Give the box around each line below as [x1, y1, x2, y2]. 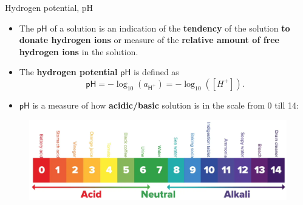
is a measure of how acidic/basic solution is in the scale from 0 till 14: [32, 98, 299, 111]
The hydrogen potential [19, 66, 118, 78]
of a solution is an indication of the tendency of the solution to [50, 21, 290, 34]
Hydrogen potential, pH [5, 1, 94, 13]
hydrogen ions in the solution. [19, 45, 138, 58]
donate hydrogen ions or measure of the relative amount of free [19, 33, 279, 46]
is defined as [134, 66, 179, 78]
